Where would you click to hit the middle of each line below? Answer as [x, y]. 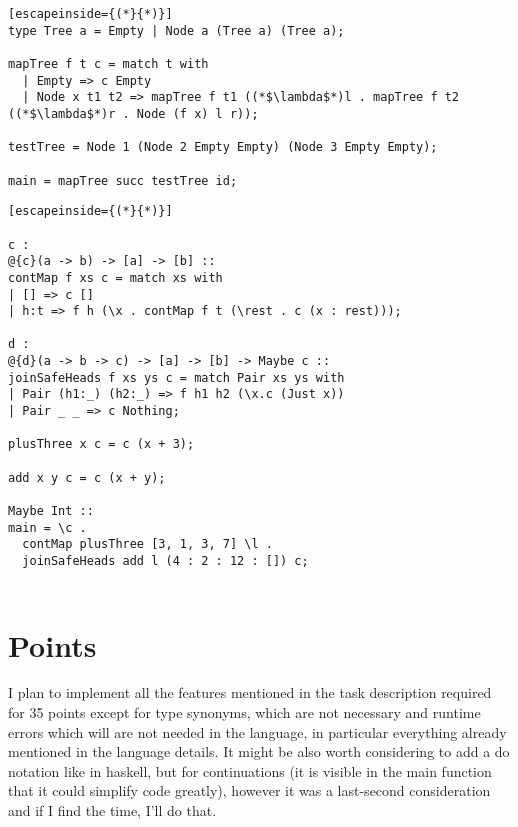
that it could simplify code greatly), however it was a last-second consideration [249, 790]
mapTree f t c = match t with [108, 63]
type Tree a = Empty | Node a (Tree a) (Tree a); [176, 30]
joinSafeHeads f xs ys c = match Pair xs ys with [176, 377]
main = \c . [47, 527]
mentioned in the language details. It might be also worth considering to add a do [259, 751]
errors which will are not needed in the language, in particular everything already [257, 731]
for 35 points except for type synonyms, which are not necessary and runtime [244, 712]
